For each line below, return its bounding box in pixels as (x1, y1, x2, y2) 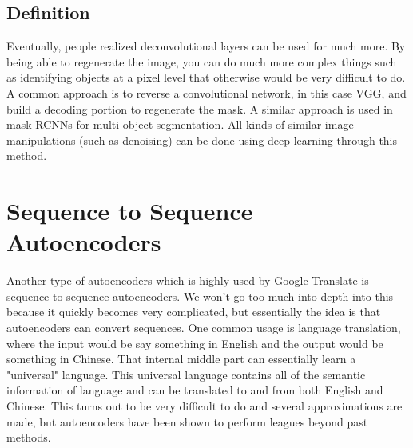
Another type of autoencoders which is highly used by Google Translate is (6, 272, 369, 289)
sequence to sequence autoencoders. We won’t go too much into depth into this (6, 287, 394, 304)
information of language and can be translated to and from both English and (6, 382, 383, 398)
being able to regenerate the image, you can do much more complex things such (6, 53, 397, 70)
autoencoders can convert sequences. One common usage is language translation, (6, 319, 401, 336)
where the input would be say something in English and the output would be (6, 334, 383, 351)
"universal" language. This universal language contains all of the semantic (6, 366, 366, 382)
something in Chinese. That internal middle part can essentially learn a (6, 350, 356, 367)
